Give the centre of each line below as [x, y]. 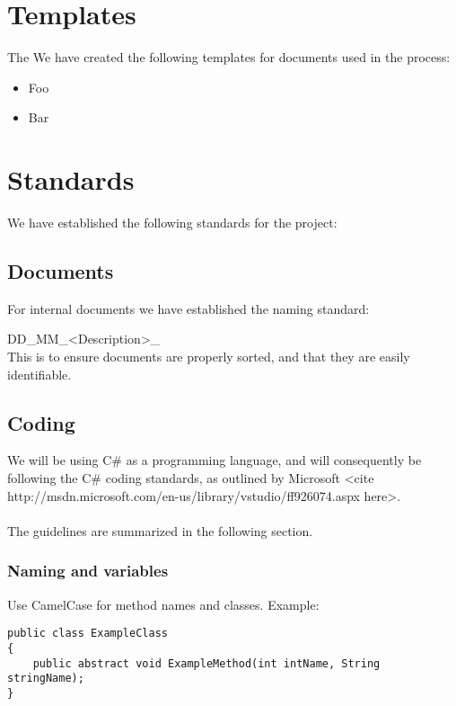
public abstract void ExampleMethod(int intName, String [206, 663]
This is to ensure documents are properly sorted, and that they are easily [209, 357]
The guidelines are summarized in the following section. [160, 530]
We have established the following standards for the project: [172, 223]
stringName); [46, 679]
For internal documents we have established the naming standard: [189, 308]
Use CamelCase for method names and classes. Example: [163, 604]
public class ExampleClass [88, 634]
